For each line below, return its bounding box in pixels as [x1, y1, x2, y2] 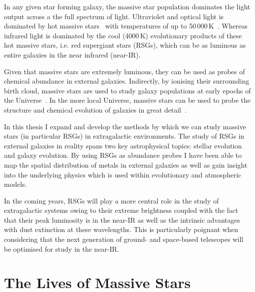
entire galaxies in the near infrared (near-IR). [4, 49, 141, 59]
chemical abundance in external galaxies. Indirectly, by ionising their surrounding [4, 76, 250, 86]
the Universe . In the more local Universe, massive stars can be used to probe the [4, 95, 251, 105]
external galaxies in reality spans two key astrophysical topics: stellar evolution [4, 140, 242, 150]
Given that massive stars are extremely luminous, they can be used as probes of [4, 66, 245, 76]
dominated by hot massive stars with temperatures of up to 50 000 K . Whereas [4, 21, 248, 31]
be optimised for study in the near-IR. [4, 243, 119, 254]
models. [4, 179, 27, 189]
